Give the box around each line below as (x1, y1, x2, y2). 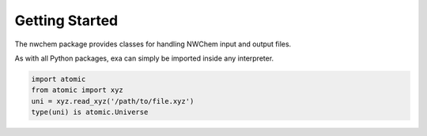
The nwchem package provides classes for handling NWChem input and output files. (14, 39, 292, 49)
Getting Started (14, 12, 119, 29)
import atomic (31, 75, 86, 83)
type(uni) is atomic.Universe (31, 108, 149, 117)
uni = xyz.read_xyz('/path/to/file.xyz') (31, 97, 195, 105)
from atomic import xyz (31, 86, 124, 94)
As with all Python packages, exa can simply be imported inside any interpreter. (14, 53, 274, 63)
